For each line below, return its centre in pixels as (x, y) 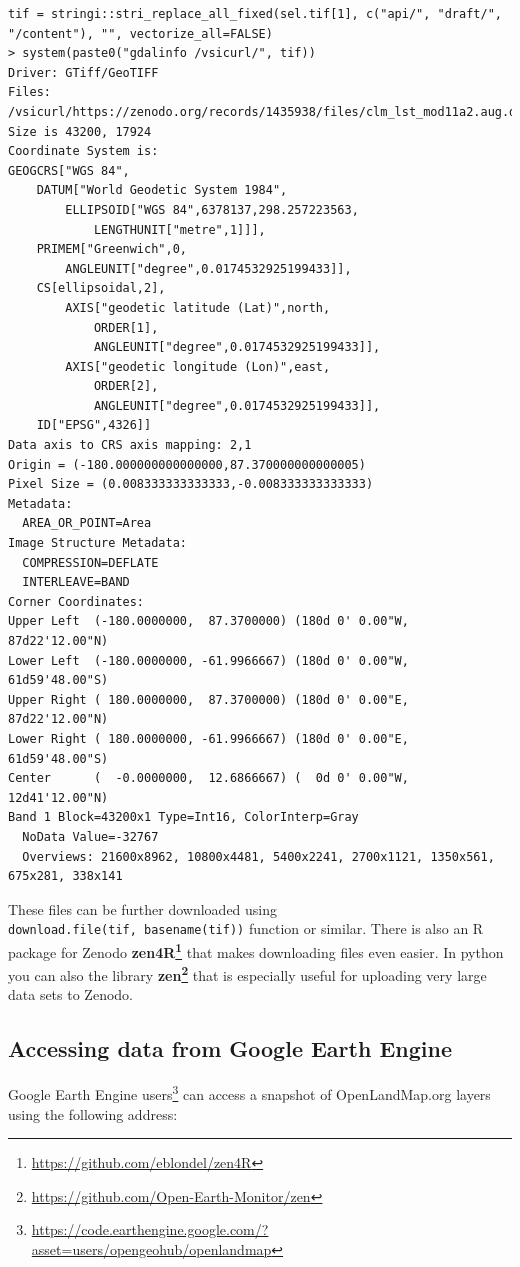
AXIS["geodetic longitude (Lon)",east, (198, 366)
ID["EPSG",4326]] (94, 425)
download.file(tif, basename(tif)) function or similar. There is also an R (246, 928)
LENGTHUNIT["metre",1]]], (179, 229)
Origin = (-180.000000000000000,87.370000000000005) (187, 464)
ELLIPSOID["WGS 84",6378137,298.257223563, (212, 209)
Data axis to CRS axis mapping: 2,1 (130, 445)
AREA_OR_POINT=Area (87, 523)
